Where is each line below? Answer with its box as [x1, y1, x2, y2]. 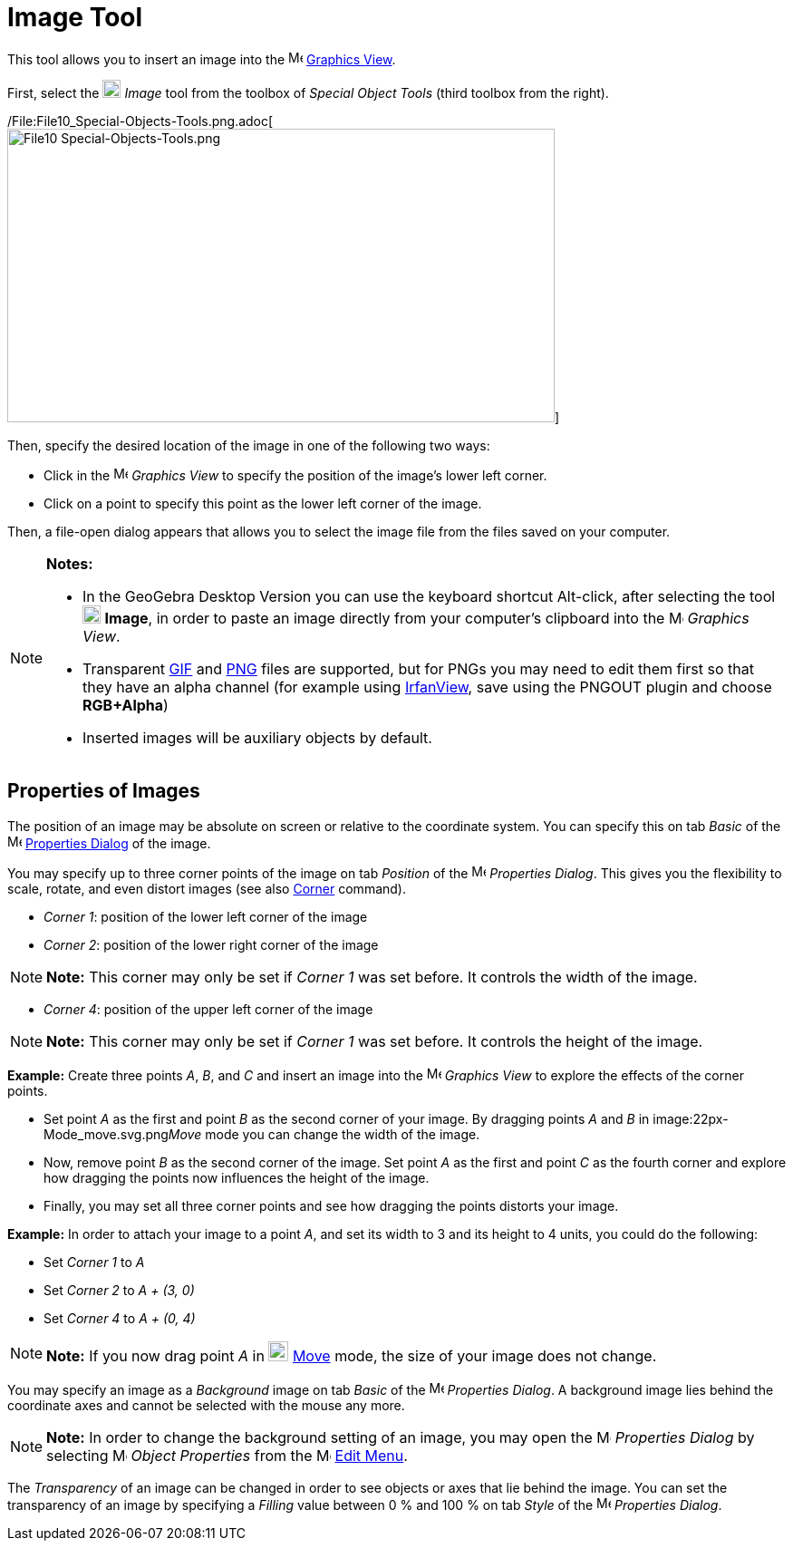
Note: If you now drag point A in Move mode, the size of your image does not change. [46, 1346, 657, 1365]
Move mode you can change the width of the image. [168, 1126, 480, 1142]
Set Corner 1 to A [44, 1253, 145, 1270]
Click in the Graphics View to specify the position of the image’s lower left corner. [44, 467, 547, 483]
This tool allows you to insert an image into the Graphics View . [7, 51, 396, 67]
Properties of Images [7, 779, 200, 803]
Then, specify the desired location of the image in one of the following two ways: [7, 437, 490, 453]
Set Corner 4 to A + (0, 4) [44, 1310, 196, 1326]
